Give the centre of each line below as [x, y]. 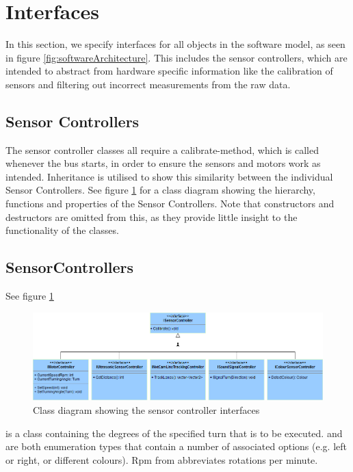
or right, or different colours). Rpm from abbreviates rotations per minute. [162, 459]
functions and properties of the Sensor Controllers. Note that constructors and [170, 204]
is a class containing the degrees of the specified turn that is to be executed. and [174, 433]
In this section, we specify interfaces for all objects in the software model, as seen [175, 44]
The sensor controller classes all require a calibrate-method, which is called [162, 149]
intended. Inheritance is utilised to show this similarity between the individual [169, 176]
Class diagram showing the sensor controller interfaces [146, 410]
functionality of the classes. [62, 230]
